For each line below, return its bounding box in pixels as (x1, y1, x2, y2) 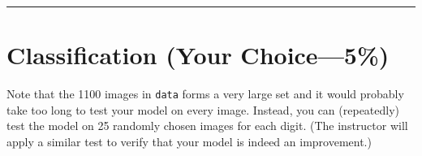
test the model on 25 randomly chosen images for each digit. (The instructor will (6, 117, 408, 134)
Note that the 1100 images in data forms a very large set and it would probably (6, 85, 404, 102)
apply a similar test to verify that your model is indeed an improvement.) (6, 132, 372, 149)
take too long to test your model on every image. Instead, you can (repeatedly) (6, 101, 400, 118)
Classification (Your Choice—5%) (6, 38, 390, 71)
